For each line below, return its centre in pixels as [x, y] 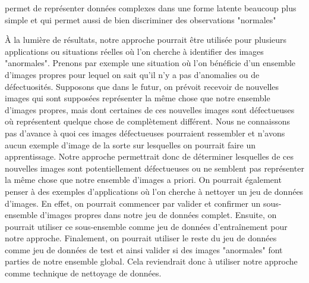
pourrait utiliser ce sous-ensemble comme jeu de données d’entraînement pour [146, 226]
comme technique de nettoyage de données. [83, 273]
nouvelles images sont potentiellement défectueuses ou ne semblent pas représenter [154, 168]
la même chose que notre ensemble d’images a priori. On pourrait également [143, 180]
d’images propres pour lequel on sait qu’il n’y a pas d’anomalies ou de [132, 74]
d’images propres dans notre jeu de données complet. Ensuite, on [158, 215]
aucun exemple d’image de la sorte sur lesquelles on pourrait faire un [130, 144]
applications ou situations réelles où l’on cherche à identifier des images [134, 51]
